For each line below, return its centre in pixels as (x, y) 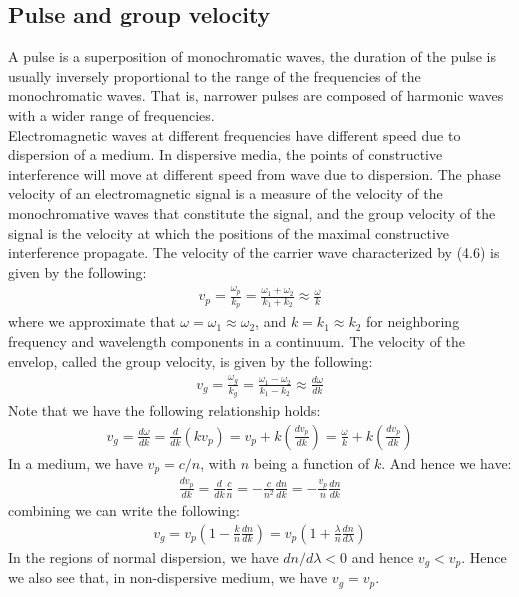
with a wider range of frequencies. (111, 114)
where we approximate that (92, 321)
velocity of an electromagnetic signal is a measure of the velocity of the (225, 193)
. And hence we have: (446, 462)
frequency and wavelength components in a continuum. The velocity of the (237, 340)
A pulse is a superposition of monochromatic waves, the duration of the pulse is (252, 56)
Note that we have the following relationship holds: (164, 410)
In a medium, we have (75, 462)
